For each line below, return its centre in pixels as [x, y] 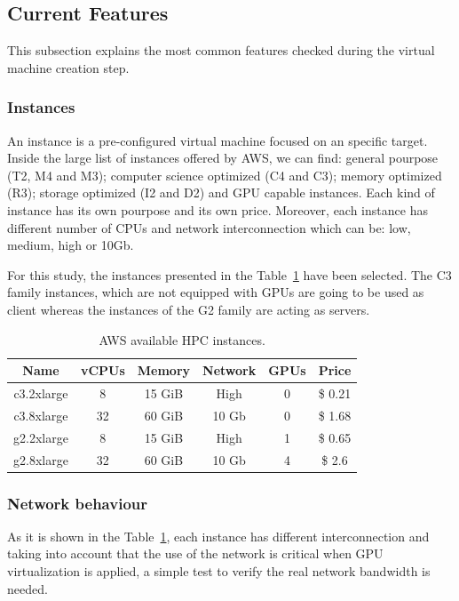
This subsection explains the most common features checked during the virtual [221, 50]
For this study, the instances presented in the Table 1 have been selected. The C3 [229, 274]
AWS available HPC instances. [182, 339]
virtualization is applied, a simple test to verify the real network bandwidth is [219, 571]
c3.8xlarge [41, 415]
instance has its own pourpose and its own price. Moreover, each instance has [218, 209]
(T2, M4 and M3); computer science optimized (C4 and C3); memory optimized [225, 175]
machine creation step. [68, 67]
